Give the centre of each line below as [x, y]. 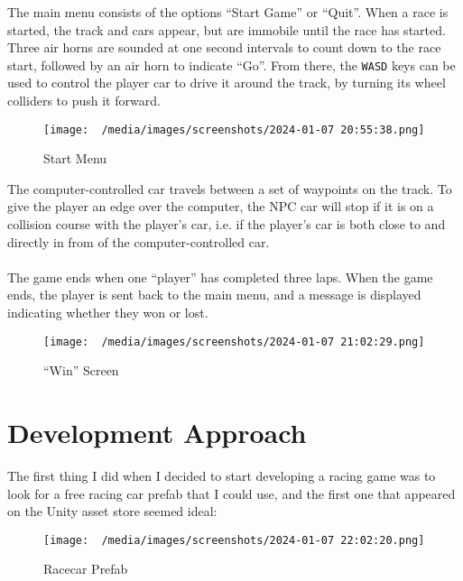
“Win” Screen [81, 370]
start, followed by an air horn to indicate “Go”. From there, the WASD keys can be [231, 65]
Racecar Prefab [86, 569]
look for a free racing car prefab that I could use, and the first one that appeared [231, 493]
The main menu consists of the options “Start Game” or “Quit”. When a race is [228, 12]
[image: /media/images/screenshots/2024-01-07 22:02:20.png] [234, 540]
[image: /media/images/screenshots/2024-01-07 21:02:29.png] [234, 341]
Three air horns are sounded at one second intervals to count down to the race [224, 47]
